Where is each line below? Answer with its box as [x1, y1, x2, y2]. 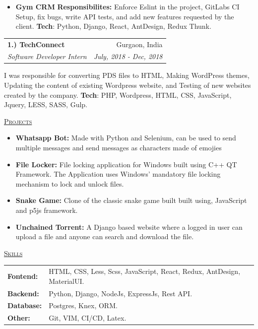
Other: [7, 313, 30, 323]
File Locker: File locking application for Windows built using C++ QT [15, 159, 237, 169]
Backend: [7, 288, 39, 298]
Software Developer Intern [7, 51, 87, 62]
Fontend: [7, 270, 38, 281]
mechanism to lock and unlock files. [15, 178, 124, 189]
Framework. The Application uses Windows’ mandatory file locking [15, 169, 221, 179]
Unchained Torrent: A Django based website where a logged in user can [15, 221, 243, 232]
